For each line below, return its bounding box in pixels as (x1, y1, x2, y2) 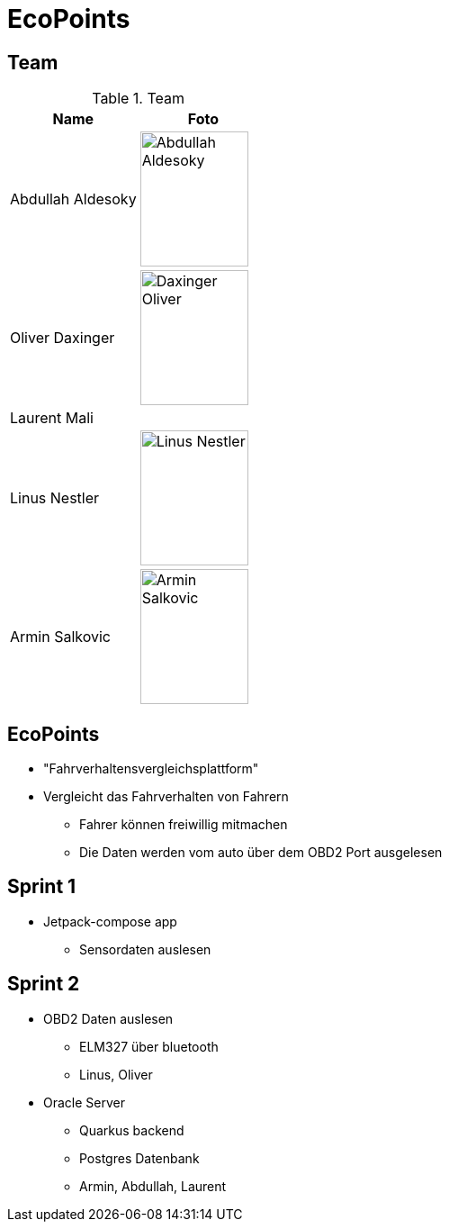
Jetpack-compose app (43, 913, 177, 929)
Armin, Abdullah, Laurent (79, 1178, 227, 1194)
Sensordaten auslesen (79, 941, 211, 957)
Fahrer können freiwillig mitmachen (79, 817, 288, 833)
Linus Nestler (10, 489, 100, 508)
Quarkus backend (79, 1122, 184, 1138)
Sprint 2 (7, 972, 80, 996)
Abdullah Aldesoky (10, 190, 137, 209)
